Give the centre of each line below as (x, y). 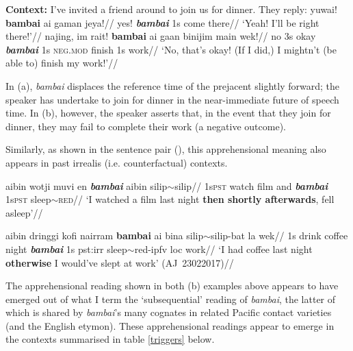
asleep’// (24, 212)
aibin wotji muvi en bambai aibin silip (87, 185)
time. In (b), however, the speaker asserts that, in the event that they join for (168, 113)
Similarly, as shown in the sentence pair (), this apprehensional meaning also (166, 149)
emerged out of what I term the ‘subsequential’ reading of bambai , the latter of (171, 299)
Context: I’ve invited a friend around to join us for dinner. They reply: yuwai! (171, 9)
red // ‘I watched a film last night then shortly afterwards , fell (196, 199)
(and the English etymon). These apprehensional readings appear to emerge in (170, 325)
